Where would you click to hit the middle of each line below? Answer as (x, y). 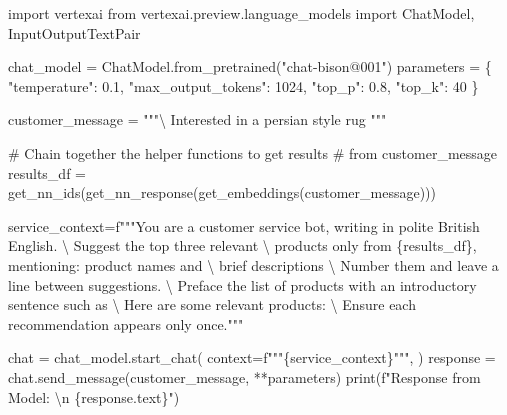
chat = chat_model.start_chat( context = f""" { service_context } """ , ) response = (252, 357)
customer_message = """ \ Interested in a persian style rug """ (197, 119)
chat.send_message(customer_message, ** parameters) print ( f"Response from (244, 376)
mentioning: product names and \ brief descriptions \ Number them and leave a (253, 264)
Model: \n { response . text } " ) (94, 396)
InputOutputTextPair (74, 32)
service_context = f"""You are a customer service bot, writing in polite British (244, 225)
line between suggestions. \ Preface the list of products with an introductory (242, 284)
